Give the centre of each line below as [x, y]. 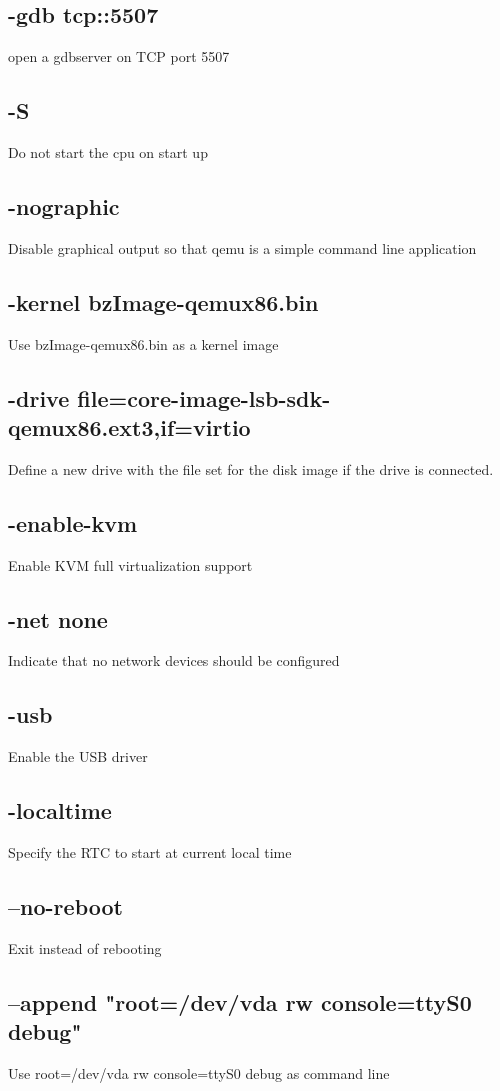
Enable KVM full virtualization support [130, 564]
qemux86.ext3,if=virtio [129, 426]
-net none [58, 618]
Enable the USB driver [78, 756]
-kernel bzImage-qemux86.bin [163, 301]
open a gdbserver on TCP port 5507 [119, 56]
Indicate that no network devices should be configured [174, 660]
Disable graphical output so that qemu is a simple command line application [242, 247]
